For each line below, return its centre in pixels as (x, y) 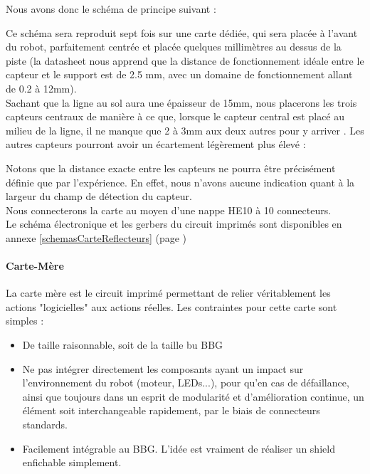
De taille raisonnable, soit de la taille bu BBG (123, 345)
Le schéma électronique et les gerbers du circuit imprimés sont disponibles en (174, 224)
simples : (25, 321)
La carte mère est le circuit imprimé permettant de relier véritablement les (168, 293)
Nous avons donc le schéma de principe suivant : (111, 9)
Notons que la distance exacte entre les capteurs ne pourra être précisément (171, 168)
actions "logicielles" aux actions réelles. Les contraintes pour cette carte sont (171, 306)
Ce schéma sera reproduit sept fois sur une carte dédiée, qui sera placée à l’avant (182, 32)
